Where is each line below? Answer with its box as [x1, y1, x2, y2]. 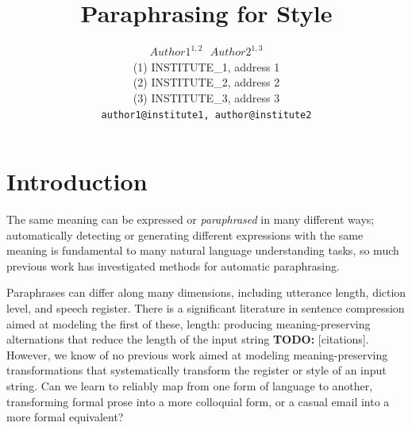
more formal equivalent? [6, 409, 124, 425]
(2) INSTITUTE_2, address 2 [133, 74, 280, 90]
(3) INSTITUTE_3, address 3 [133, 89, 280, 106]
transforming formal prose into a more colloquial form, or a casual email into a [6, 393, 390, 409]
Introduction [6, 165, 148, 198]
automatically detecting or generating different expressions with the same [6, 226, 364, 243]
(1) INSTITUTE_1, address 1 [133, 58, 280, 75]
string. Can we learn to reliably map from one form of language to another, [6, 378, 373, 394]
